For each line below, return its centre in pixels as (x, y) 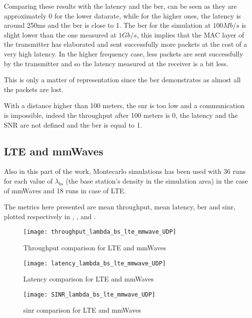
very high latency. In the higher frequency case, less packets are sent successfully (124, 53)
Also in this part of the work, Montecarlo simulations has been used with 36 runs (125, 171)
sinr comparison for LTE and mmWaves (82, 310)
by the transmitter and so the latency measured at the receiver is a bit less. (116, 63)
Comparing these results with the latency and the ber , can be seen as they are (120, 6)
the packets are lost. (34, 89)
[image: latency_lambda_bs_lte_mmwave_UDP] (95, 263)
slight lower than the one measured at (60, 34)
